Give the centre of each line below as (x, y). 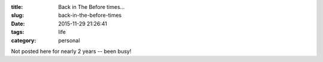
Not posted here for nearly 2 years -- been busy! (71, 51)
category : (24, 40)
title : (17, 7)
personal (69, 40)
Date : (18, 23)
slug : (17, 15)
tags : (18, 32)
